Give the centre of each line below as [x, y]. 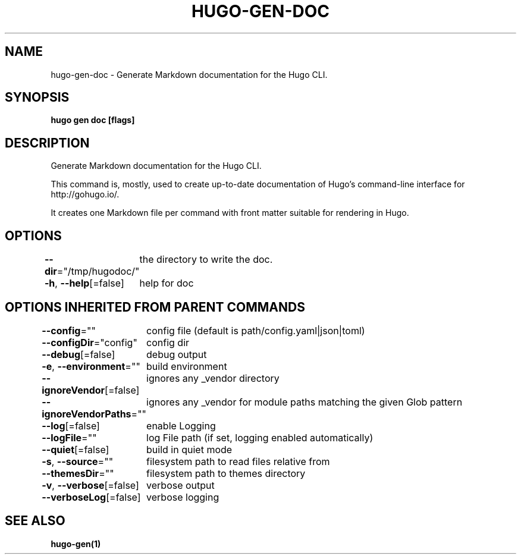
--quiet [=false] [76, 449]
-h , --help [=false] [84, 283]
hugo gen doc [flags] [93, 120]
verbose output [181, 485]
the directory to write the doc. [206, 260]
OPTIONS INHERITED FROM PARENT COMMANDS [155, 307]
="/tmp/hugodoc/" [98, 271]
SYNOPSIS [37, 98]
